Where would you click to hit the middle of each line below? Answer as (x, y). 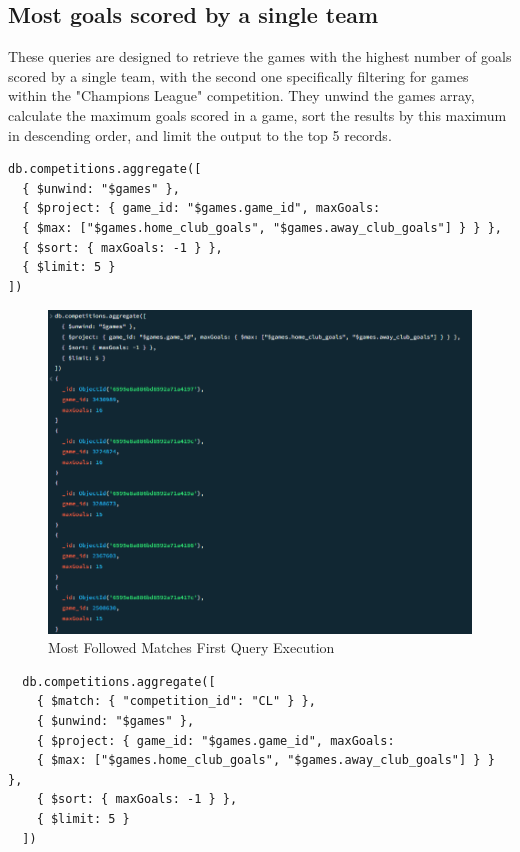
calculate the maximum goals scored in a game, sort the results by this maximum (257, 114)
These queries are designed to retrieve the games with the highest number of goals (260, 56)
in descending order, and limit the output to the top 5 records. (200, 134)
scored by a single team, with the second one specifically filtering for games (238, 75)
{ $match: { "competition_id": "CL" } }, (176, 701)
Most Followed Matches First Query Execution (191, 647)
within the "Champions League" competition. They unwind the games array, (241, 95)
